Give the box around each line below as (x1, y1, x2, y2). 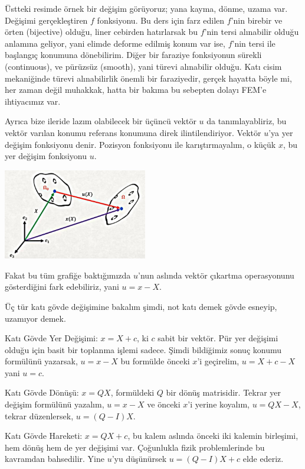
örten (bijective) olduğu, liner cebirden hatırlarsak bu (5, 25, 198, 38)
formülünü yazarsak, (5, 355, 78, 367)
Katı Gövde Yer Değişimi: (5, 332, 98, 344)
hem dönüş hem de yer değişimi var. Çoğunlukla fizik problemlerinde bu (5, 441, 265, 453)
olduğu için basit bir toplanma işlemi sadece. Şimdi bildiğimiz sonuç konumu (5, 343, 281, 355)
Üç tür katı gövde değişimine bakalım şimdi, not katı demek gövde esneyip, (5, 300, 277, 312)
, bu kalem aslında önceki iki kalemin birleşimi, (127, 429, 299, 442)
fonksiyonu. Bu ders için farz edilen (97, 14, 225, 26)
